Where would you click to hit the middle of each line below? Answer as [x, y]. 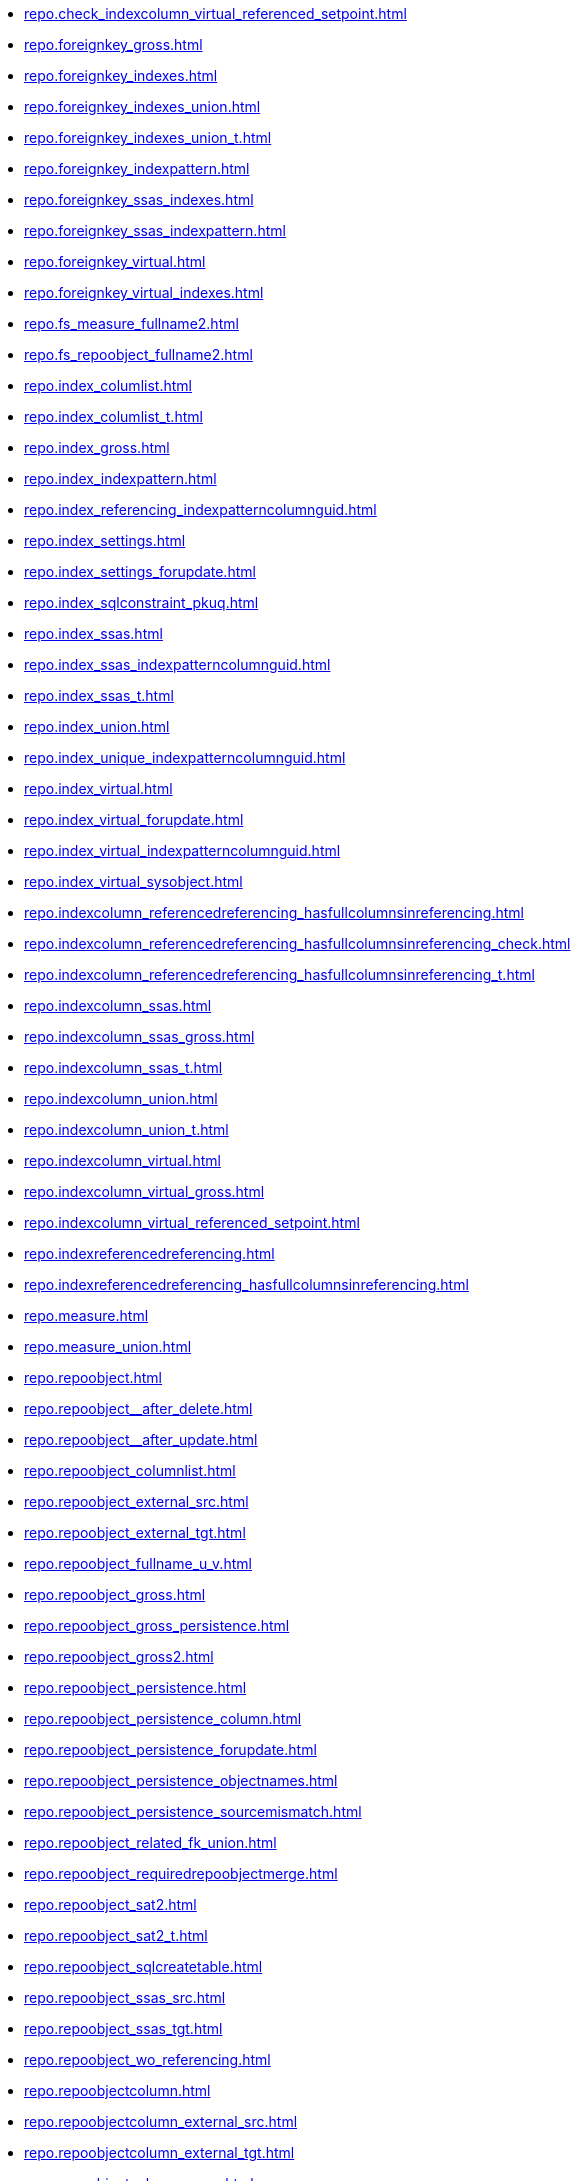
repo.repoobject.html [93, 1377]
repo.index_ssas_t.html [99, 695]
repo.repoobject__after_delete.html [138, 1408]
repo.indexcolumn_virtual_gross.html [144, 1191]
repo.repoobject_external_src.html [136, 1501]
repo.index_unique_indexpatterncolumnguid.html [185, 757]
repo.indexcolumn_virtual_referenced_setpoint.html [192, 1222]
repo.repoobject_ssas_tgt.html [123, 2028]
